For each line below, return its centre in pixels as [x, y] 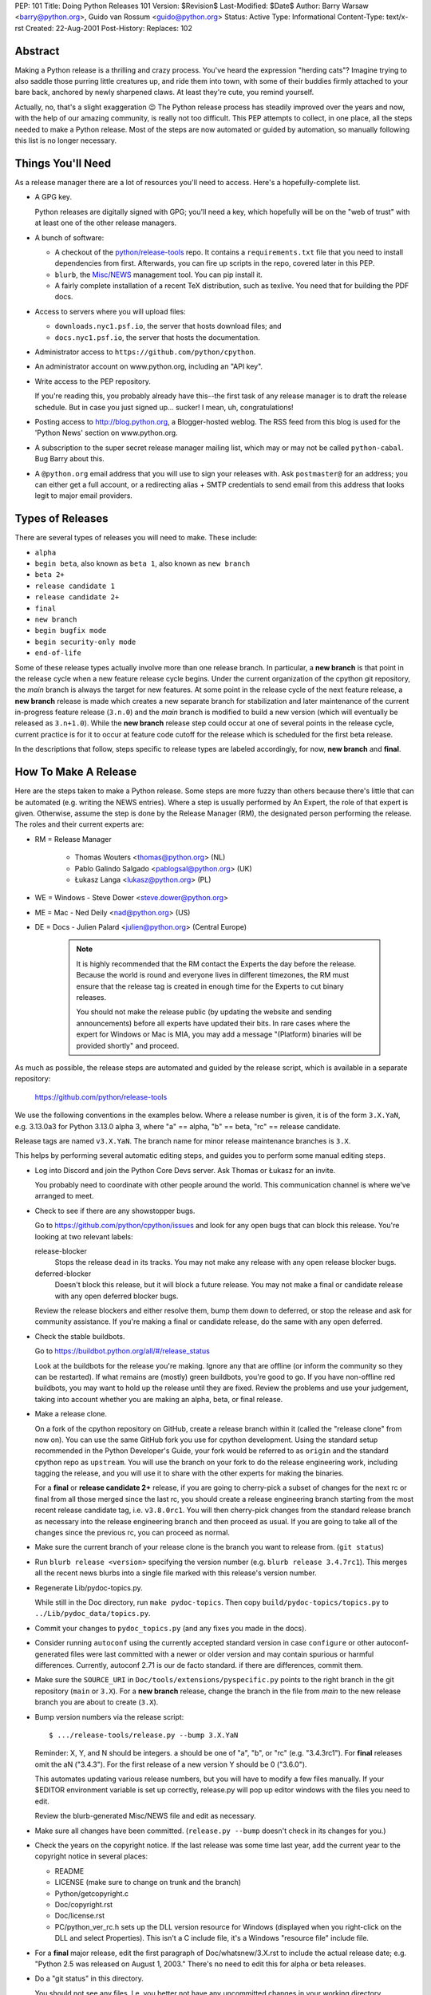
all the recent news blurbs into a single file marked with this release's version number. [176, 1573]
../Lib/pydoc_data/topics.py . [93, 1614]
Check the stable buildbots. [80, 1336]
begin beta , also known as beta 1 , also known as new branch [142, 563]
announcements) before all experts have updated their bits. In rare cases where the [213, 1023]
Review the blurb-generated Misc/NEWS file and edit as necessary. [146, 1816]
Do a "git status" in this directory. [89, 1978]
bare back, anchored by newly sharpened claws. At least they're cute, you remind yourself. [164, 93]
